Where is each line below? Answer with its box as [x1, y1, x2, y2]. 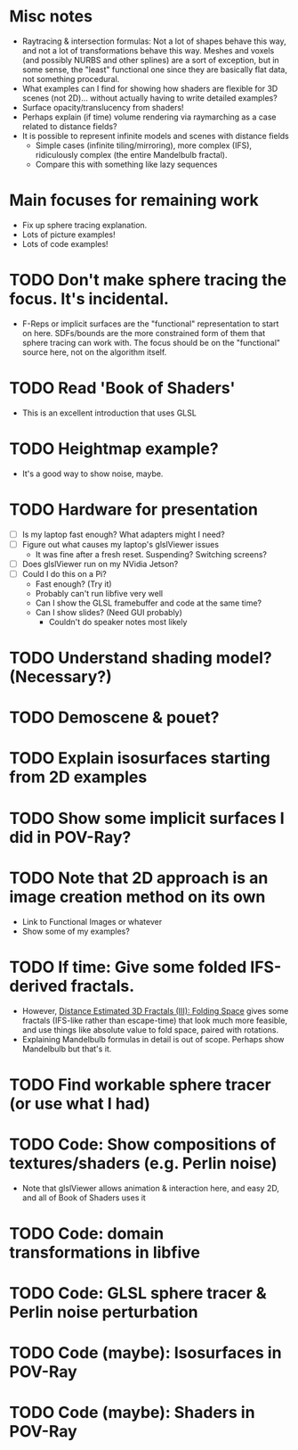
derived [9, 976, 68, 996]
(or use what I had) [9, 1093, 151, 1114]
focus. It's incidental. [9, 289, 169, 309]
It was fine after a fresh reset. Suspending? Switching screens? [35, 548, 268, 559]
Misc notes [9, 6, 93, 27]
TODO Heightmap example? [9, 439, 220, 458]
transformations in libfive [9, 1242, 200, 1263]
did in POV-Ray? [9, 827, 132, 847]
